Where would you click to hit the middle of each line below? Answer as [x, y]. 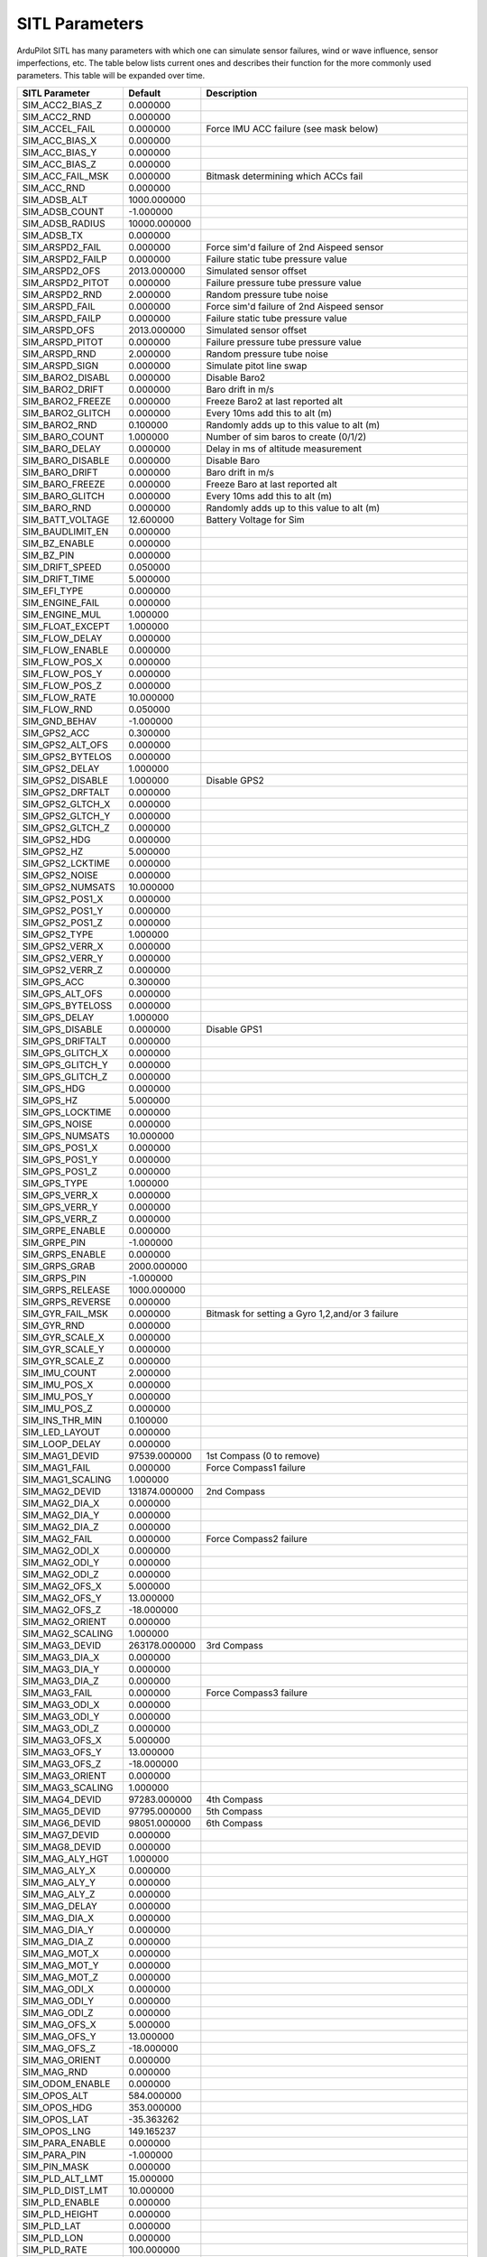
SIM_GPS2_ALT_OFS [65, 745]
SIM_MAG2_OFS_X [62, 1586]
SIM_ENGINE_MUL [62, 614]
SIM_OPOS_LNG [57, 2131]
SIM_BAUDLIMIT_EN [65, 531]
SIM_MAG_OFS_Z [59, 2048]
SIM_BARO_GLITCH [64, 496]
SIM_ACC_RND [54, 188]
